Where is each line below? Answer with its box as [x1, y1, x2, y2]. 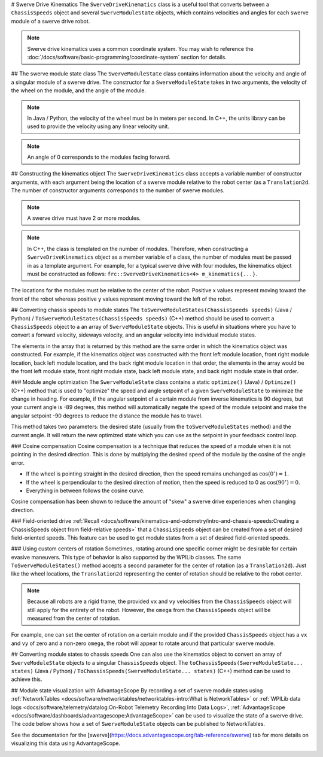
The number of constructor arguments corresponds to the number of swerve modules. [11, 187, 225, 194]
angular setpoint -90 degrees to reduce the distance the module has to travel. [11, 412, 203, 419]
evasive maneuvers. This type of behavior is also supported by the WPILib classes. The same [11, 553, 242, 561]
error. [11, 459, 25, 467]
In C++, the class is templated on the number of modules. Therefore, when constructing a [27, 245, 248, 252]
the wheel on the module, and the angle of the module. [11, 87, 147, 94]
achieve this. [11, 676, 42, 683]
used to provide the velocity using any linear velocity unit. [27, 123, 170, 130]
